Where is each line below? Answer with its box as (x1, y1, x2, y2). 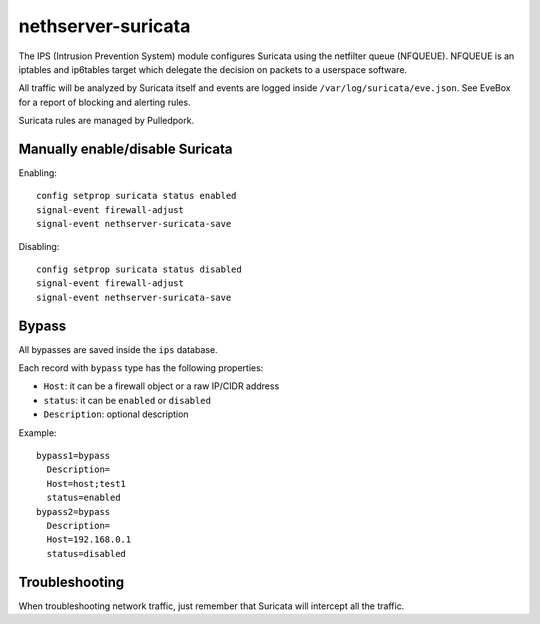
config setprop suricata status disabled (36, 263, 242, 275)
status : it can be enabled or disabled (43, 394, 212, 406)
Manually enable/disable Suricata (18, 140, 233, 157)
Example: (18, 426, 57, 439)
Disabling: (18, 240, 60, 252)
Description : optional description (43, 408, 189, 420)
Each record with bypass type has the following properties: (18, 362, 264, 374)
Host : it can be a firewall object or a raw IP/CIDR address (43, 380, 280, 392)
